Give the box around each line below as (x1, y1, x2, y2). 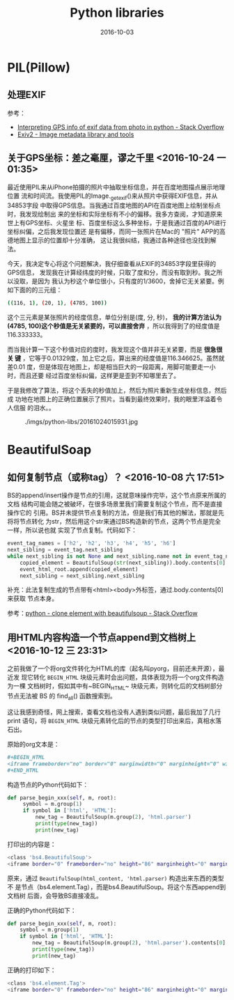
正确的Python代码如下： (7, 906, 77, 914)
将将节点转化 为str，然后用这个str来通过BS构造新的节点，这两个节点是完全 (7, 517, 221, 526)
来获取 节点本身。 (7, 594, 58, 603)
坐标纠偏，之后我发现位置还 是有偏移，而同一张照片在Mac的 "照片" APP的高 (7, 228, 226, 236)
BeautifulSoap (7, 442, 92, 458)
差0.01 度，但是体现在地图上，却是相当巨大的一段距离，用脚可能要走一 (7, 363, 210, 371)
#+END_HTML (7, 767, 39, 774)
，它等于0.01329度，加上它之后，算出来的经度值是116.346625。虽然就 (22, 354, 225, 363)
